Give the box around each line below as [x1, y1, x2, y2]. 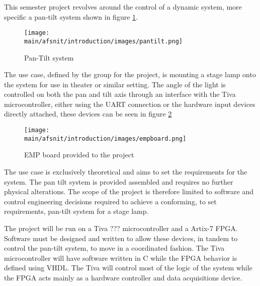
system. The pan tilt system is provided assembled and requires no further [4, 176, 233, 187]
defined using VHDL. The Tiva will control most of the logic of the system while [4, 262, 252, 273]
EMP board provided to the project [24, 149, 134, 160]
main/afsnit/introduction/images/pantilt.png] [24, 37, 183, 45]
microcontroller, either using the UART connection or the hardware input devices [4, 98, 255, 109]
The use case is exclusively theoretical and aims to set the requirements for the [4, 166, 247, 177]
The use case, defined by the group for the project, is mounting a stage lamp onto [4, 69, 256, 80]
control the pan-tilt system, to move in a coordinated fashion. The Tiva [4, 243, 225, 253]
